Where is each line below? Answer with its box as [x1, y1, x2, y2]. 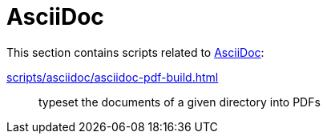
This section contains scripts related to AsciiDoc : [6, 45, 264, 59]
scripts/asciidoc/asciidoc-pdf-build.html [6, 70, 219, 84]
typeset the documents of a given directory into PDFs [38, 94, 321, 109]
